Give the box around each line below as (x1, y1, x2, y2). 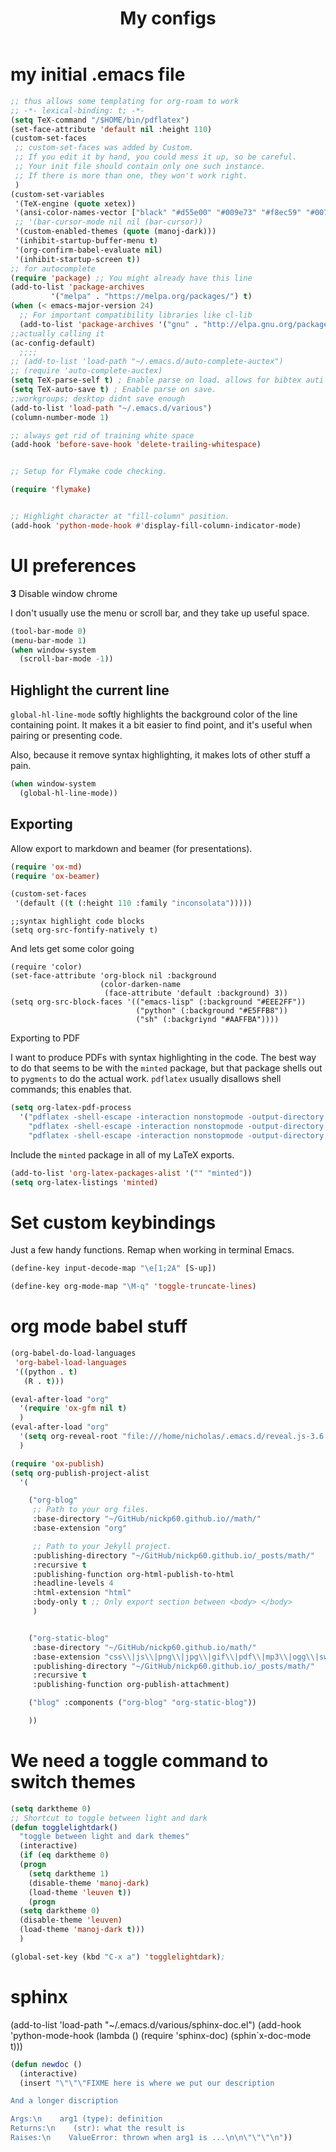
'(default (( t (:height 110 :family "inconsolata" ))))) (14, 898, 253, 909)
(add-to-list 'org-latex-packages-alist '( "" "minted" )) (10, 1168, 253, 1178)
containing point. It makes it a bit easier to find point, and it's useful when (10, 719, 313, 731)
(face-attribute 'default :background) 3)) (104, 988, 288, 999)
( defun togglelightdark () (10, 1822, 118, 1832)
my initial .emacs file (10, 63, 186, 86)
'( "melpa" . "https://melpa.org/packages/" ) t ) (50, 292, 253, 302)
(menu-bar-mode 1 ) (10, 635, 87, 646)
